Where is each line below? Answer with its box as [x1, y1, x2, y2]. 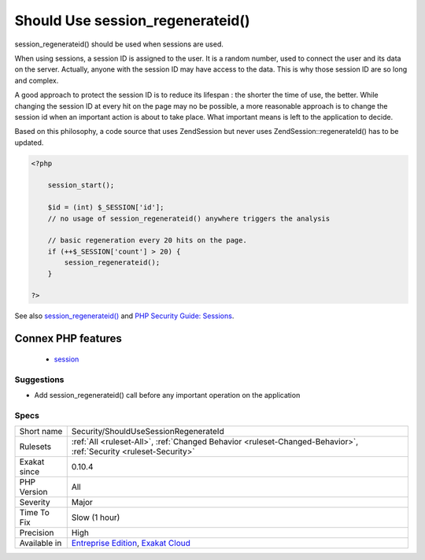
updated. [14, 138, 44, 147]
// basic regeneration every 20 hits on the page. [47, 236, 247, 245]
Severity [19, 497, 50, 508]
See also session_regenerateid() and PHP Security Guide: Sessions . [14, 311, 235, 321]
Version [19, 487, 48, 498]
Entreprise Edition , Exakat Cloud [71, 538, 190, 549]
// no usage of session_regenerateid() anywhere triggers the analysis [47, 213, 331, 223]
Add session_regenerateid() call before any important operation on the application [34, 390, 301, 399]
